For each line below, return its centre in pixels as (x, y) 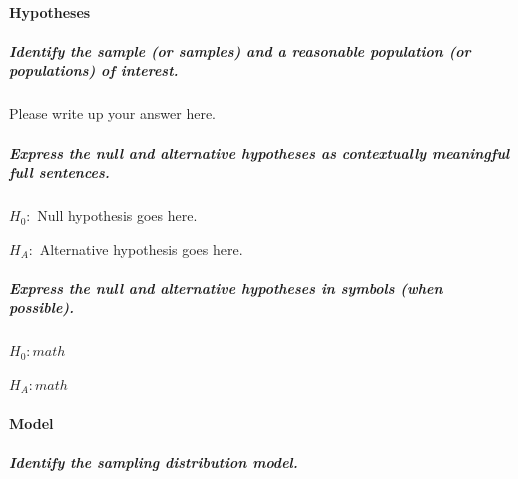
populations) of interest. (94, 70)
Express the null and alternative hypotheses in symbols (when (226, 287)
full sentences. (59, 172)
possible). (42, 307)
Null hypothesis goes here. (117, 215)
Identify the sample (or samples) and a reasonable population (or (240, 50)
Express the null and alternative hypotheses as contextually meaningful (259, 152)
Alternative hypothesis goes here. (141, 248)
